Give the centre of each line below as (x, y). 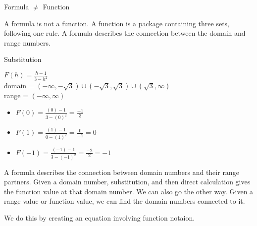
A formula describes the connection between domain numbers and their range (122, 172)
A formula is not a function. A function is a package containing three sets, (117, 23)
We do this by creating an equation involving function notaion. (100, 217)
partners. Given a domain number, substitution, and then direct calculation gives (127, 182)
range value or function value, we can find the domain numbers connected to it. (125, 201)
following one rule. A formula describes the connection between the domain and (125, 33)
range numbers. (27, 42)
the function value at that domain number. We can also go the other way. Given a (129, 191)
